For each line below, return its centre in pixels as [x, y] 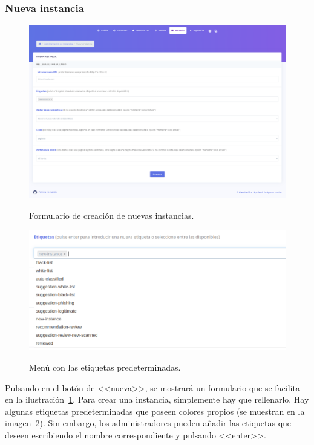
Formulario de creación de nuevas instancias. [112, 215]
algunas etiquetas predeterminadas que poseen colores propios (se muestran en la [155, 411]
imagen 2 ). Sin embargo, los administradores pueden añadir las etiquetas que [148, 423]
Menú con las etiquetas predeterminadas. [105, 367]
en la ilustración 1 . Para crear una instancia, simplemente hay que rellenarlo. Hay [157, 399]
